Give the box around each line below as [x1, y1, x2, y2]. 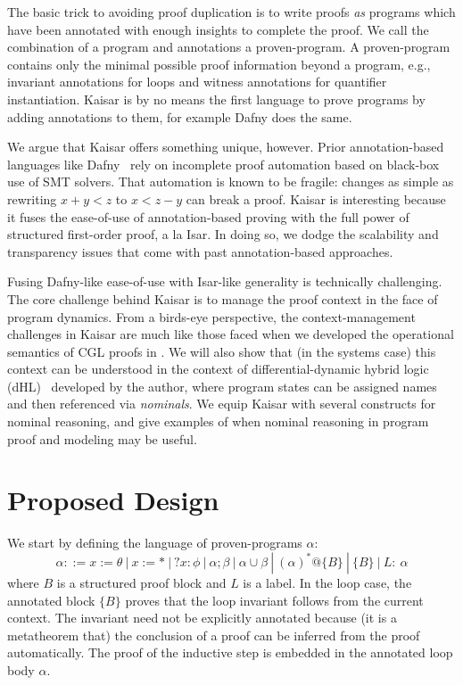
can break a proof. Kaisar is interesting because [186, 189, 446, 208]
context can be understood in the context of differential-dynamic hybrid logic [7, 359, 429, 378]
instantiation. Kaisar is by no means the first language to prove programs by [7, 89, 426, 108]
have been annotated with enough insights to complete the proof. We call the [7, 20, 429, 38]
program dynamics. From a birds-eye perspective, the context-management [7, 307, 416, 326]
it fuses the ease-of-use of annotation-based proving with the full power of [7, 207, 409, 226]
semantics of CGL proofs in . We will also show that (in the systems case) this [7, 342, 436, 360]
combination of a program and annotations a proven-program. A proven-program [7, 37, 451, 56]
